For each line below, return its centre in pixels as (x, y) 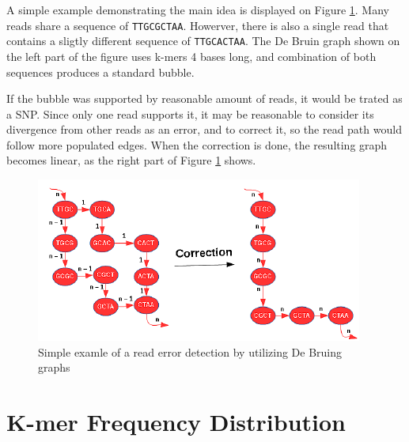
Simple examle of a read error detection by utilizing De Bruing (190, 351)
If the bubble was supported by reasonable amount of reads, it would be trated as (204, 98)
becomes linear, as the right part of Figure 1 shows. (131, 160)
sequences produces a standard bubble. (100, 72)
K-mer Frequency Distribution (176, 422)
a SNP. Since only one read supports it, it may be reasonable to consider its (190, 113)
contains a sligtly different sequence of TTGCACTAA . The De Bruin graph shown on (203, 41)
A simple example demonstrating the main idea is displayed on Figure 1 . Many (198, 9)
